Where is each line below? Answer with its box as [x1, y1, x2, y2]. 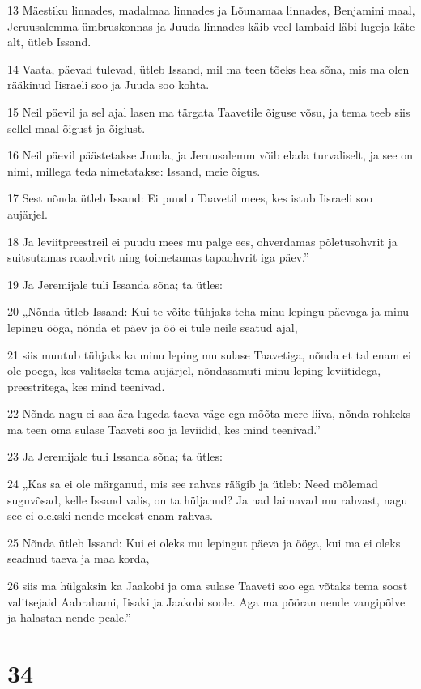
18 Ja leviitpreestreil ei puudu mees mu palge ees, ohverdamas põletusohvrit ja [7, 232, 398, 249]
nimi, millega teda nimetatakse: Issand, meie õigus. [7, 162, 261, 179]
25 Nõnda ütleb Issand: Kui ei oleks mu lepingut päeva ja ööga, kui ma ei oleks [7, 534, 401, 551]
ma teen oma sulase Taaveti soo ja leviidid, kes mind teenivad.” [7, 420, 321, 437]
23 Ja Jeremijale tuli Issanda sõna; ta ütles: [7, 448, 223, 465]
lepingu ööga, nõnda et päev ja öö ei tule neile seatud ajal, [7, 318, 298, 335]
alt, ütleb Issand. [7, 33, 91, 50]
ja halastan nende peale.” [7, 609, 131, 626]
